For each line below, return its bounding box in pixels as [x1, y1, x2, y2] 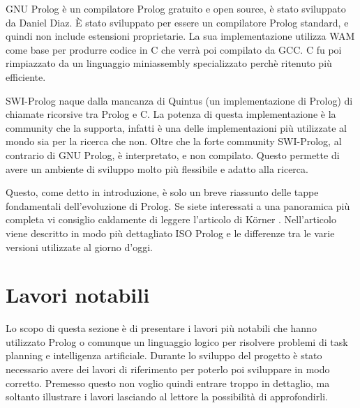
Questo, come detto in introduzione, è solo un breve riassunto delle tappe [6, 185, 319, 199]
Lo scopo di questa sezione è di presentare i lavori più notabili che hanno [6, 321, 317, 335]
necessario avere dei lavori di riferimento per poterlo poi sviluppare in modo [6, 362, 330, 376]
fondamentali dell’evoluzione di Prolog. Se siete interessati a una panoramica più [6, 198, 350, 213]
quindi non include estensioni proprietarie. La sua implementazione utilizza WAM [6, 29, 355, 43]
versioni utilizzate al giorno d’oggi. [6, 239, 153, 254]
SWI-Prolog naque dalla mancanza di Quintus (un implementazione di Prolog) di [6, 93, 353, 107]
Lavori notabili [6, 280, 150, 309]
